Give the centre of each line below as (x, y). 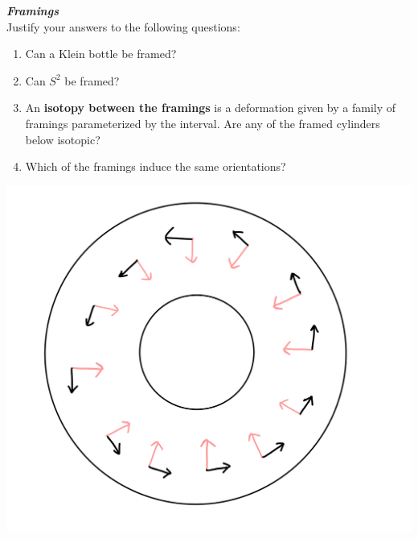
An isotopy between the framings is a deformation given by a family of (211, 108)
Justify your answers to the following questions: (123, 26)
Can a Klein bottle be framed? (101, 54)
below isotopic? (63, 139)
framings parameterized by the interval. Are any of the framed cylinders (203, 123)
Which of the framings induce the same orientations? (156, 166)
